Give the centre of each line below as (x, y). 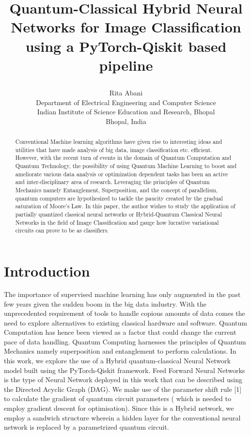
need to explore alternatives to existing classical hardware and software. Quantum (125, 322)
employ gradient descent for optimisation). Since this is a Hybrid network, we (119, 408)
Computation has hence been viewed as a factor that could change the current (120, 332)
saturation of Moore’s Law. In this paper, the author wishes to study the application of (125, 206)
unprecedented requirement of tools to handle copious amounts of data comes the (125, 313)
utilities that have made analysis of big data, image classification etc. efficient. (114, 149)
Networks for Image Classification (126, 27)
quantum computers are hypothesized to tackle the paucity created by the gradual (119, 198)
